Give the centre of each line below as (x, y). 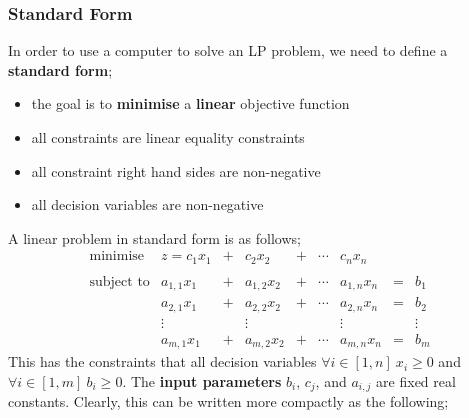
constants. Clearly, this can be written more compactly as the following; (228, 401)
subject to (119, 281)
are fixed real (416, 380)
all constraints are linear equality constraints (168, 137)
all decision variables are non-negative (147, 204)
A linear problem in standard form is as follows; (154, 237)
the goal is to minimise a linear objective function (190, 103)
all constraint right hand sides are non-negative (176, 170)
